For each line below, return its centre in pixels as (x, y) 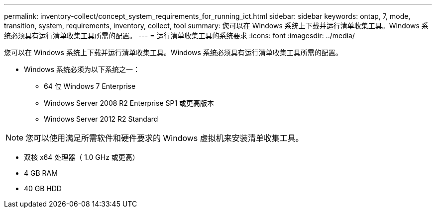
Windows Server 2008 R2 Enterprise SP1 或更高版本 (129, 103)
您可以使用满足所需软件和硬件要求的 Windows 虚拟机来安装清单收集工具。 (164, 138)
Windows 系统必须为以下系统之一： (82, 69)
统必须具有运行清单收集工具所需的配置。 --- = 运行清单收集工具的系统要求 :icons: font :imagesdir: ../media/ (180, 35)
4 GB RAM (41, 173)
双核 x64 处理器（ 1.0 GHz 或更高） (82, 157)
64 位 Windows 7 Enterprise (90, 86)
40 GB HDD (43, 188)
